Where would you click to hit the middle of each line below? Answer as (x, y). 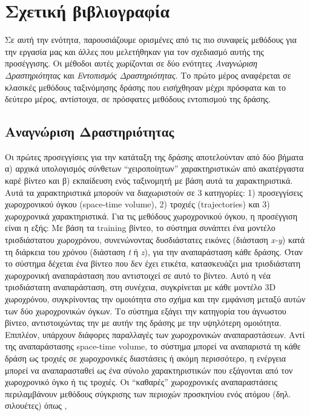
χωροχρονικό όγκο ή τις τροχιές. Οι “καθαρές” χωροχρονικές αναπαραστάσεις (141, 382)
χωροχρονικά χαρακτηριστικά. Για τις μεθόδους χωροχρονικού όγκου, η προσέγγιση (151, 216)
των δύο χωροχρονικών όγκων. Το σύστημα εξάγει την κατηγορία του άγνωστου (146, 310)
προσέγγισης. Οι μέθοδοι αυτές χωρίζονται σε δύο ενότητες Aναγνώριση (131, 63)
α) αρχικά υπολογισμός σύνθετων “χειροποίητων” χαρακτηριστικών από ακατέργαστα (154, 168)
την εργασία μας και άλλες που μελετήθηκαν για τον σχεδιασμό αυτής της (134, 51)
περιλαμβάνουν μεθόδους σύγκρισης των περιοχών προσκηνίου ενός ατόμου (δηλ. (148, 393)
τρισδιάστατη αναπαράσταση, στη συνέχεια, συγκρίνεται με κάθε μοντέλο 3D (140, 287)
